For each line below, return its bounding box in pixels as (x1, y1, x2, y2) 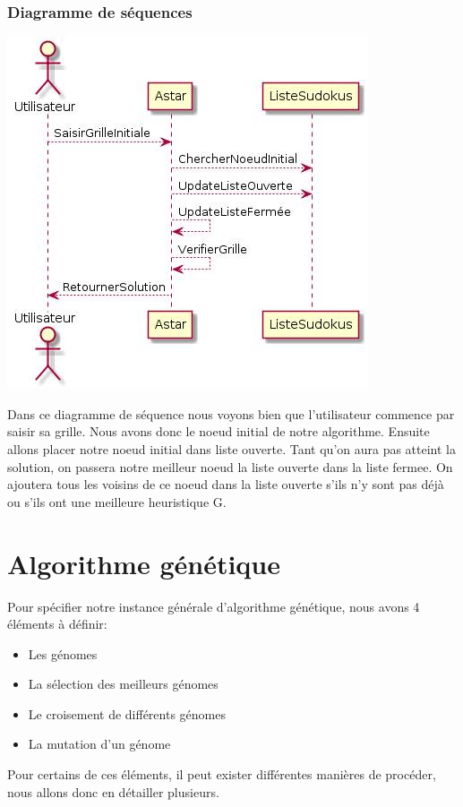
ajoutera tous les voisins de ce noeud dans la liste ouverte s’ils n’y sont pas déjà (7, 475, 444, 494)
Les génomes (28, 644, 98, 663)
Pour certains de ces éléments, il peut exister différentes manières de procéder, (7, 765, 436, 784)
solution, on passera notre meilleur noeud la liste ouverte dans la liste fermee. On (7, 457, 453, 476)
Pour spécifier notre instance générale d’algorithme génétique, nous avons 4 (7, 597, 420, 615)
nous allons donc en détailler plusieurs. (7, 782, 219, 801)
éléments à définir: (7, 614, 107, 633)
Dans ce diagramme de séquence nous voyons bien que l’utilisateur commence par (7, 404, 455, 423)
